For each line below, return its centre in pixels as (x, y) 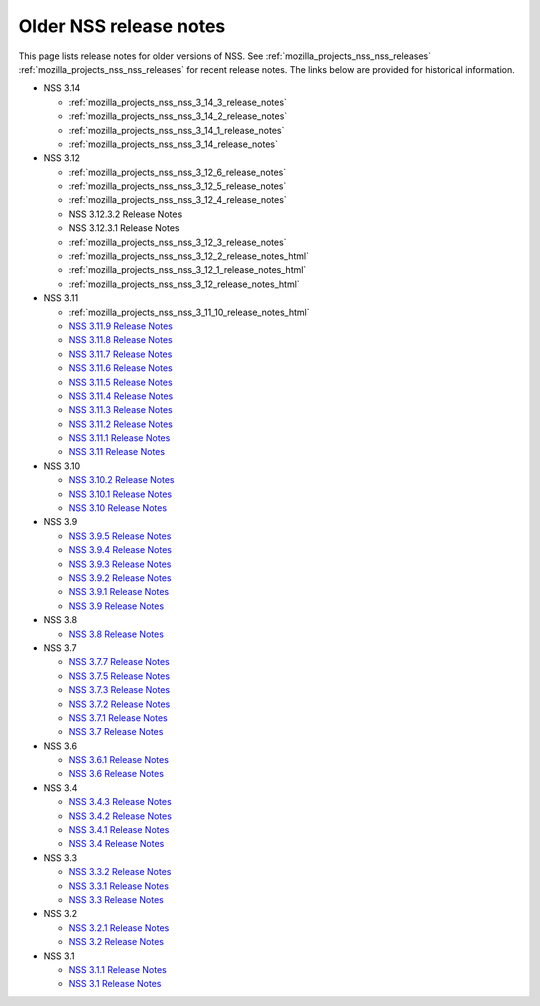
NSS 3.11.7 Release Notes (120, 354)
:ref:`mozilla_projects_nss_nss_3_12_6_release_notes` (177, 172)
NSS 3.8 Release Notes (116, 634)
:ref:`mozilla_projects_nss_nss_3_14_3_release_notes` (177, 102)
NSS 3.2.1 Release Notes (119, 927)
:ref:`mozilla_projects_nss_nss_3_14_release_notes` (173, 144)
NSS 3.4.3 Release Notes (120, 802)
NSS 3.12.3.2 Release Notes (125, 214)
